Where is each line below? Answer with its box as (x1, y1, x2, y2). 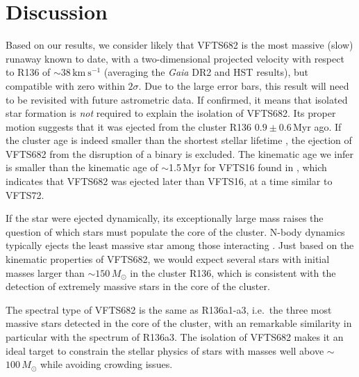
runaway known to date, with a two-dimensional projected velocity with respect (6, 51, 344, 65)
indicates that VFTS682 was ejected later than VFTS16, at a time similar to (6, 174, 333, 188)
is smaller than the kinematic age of (6, 160, 158, 175)
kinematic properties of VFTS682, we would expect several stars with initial (6, 252, 330, 266)
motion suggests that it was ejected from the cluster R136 (6, 119, 252, 134)
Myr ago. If (293, 119, 342, 134)
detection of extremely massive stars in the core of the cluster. (6, 279, 270, 294)
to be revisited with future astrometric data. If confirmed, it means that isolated (6, 92, 348, 106)
